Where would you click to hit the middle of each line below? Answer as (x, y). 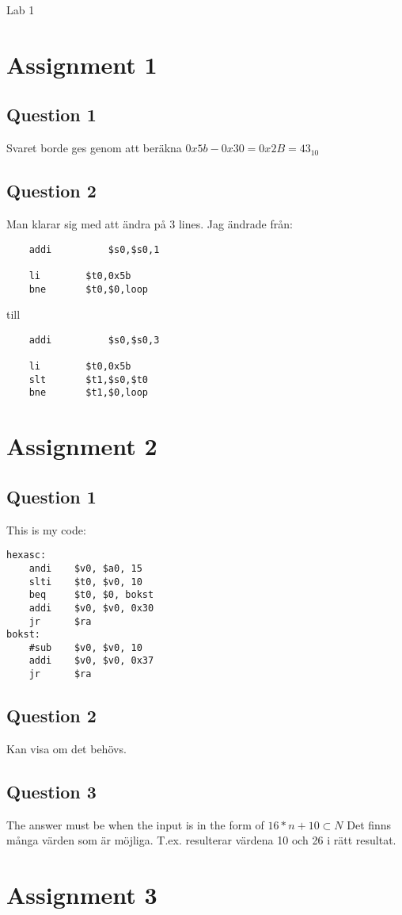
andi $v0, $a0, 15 (85, 568)
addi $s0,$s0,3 (94, 340)
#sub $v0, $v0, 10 (85, 647)
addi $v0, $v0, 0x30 (91, 608)
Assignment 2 (82, 446)
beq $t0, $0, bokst (91, 595)
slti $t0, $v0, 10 (85, 582)
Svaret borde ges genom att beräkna (94, 148)
